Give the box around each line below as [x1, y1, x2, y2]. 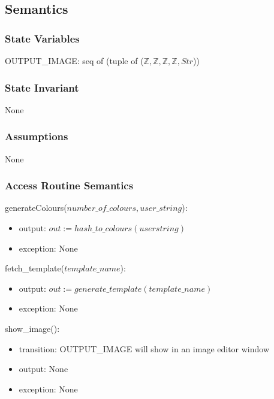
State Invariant [5, 80, 79, 95]
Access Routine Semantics [5, 178, 134, 193]
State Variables [5, 31, 80, 46]
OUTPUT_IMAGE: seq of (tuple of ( [5, 55, 144, 66]
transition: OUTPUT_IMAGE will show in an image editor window [19, 342, 270, 355]
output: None [19, 362, 68, 375]
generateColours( [5, 201, 67, 214]
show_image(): [5, 322, 60, 334]
